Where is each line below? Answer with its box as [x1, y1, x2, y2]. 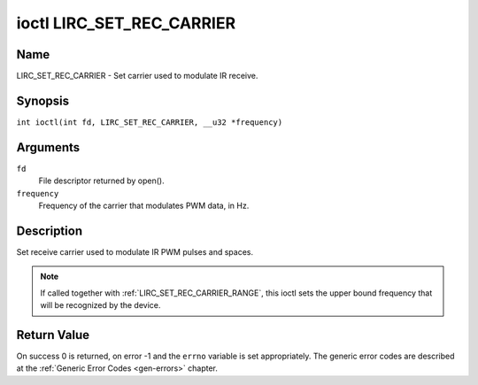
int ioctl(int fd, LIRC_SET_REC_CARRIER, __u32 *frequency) [16, 117, 283, 127]
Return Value [16, 327, 90, 343]
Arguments [16, 140, 81, 155]
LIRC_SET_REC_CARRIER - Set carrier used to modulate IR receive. [16, 71, 258, 81]
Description [16, 223, 83, 238]
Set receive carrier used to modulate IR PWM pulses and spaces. [16, 246, 254, 257]
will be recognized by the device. [40, 300, 161, 311]
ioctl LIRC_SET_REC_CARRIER [16, 13, 236, 33]
